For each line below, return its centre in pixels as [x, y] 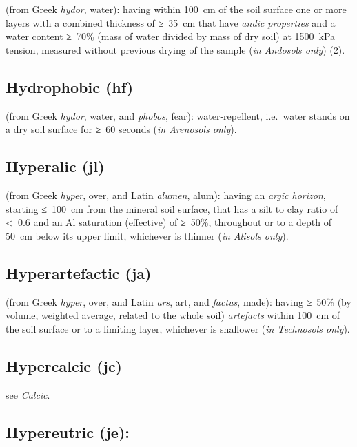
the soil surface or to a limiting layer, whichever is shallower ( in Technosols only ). [178, 328]
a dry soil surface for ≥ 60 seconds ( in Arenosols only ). [121, 129]
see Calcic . [28, 394]
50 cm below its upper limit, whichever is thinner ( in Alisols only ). [147, 235]
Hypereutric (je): [68, 432]
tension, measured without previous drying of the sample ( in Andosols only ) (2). [175, 49]
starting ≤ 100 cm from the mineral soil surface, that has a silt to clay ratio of [172, 208]
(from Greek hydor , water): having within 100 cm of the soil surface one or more [176, 9]
